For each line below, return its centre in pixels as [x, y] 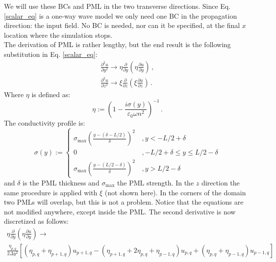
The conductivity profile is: [45, 122]
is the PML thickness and [61, 182]
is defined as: [51, 94]
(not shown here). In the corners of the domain [175, 192]
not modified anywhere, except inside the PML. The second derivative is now [120, 211]
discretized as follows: [36, 221]
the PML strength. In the [156, 182]
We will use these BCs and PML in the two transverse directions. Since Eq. [117, 6]
